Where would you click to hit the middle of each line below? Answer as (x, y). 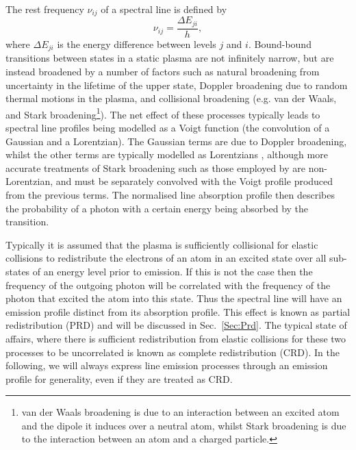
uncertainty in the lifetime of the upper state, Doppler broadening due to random (177, 85)
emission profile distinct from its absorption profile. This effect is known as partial (178, 311)
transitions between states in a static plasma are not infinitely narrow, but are (170, 58)
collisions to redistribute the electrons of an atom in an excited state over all (166, 258)
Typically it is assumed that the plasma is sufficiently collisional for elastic (162, 244)
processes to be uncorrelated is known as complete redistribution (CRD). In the (173, 352)
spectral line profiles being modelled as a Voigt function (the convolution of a (168, 128)
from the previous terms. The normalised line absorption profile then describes (170, 194)
